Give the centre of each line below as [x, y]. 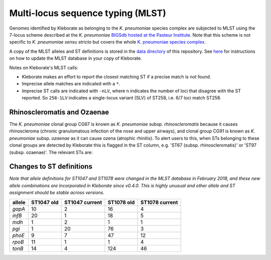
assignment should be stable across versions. [57, 193]
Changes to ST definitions [51, 166]
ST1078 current [159, 202]
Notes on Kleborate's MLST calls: [44, 67]
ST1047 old [45, 202]
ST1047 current [83, 202]
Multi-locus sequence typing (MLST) [88, 13]
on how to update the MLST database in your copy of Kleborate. [76, 58]
